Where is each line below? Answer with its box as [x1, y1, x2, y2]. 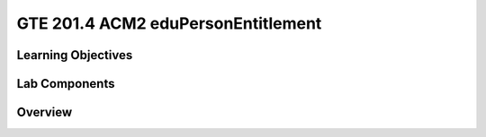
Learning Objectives [16, 47, 133, 63]
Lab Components [16, 76, 115, 91]
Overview [16, 105, 73, 120]
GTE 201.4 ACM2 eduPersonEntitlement [16, 13, 322, 33]
